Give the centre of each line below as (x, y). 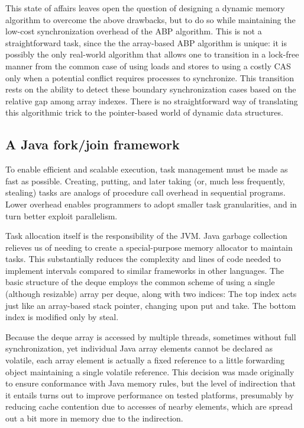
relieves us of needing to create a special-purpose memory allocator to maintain (149, 247)
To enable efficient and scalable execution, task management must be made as (147, 169)
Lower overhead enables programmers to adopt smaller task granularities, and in (151, 204)
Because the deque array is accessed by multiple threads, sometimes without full (151, 336)
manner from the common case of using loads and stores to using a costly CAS (148, 66)
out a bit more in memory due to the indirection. (94, 418)
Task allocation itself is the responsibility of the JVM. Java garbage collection (146, 236)
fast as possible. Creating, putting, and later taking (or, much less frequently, (145, 181)
